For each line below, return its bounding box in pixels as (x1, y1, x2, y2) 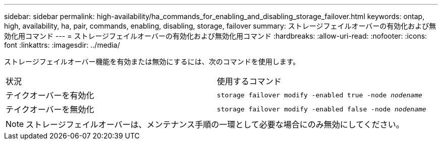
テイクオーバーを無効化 (6, 104, 94, 114)
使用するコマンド (216, 76, 282, 86)
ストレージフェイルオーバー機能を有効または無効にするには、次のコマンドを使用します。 (4, 57, 300, 66)
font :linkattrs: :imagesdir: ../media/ (4, 41, 120, 49)
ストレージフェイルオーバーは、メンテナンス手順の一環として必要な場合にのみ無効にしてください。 (26, 119, 404, 129)
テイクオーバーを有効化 (6, 90, 94, 100)
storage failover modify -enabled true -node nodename (216, 91, 422, 99)
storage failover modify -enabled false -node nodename (216, 105, 426, 113)
